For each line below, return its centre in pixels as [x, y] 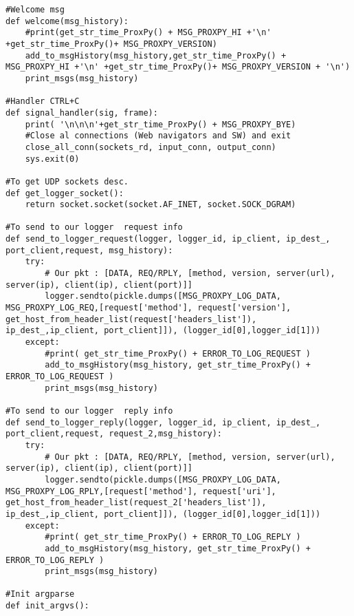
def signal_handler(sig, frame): [82, 113]
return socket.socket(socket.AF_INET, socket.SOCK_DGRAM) [161, 205]
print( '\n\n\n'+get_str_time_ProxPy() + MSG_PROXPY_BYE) [161, 124]
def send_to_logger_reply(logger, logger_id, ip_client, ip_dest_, [163, 422]
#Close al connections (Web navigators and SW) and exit [158, 136]
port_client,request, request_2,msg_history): [114, 434]
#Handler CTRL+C [43, 102]
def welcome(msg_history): [67, 21]
